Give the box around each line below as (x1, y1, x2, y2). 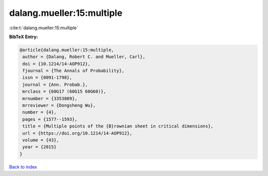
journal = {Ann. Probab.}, (22, 82, 88, 87)
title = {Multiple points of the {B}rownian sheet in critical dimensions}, (22, 123, 213, 129)
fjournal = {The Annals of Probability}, (22, 68, 125, 74)
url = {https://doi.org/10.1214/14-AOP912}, (22, 130, 133, 136)
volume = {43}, (22, 137, 60, 143)
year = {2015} (22, 144, 57, 150)
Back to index (9, 164, 37, 170)
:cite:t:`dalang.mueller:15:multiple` (9, 25, 78, 31)
